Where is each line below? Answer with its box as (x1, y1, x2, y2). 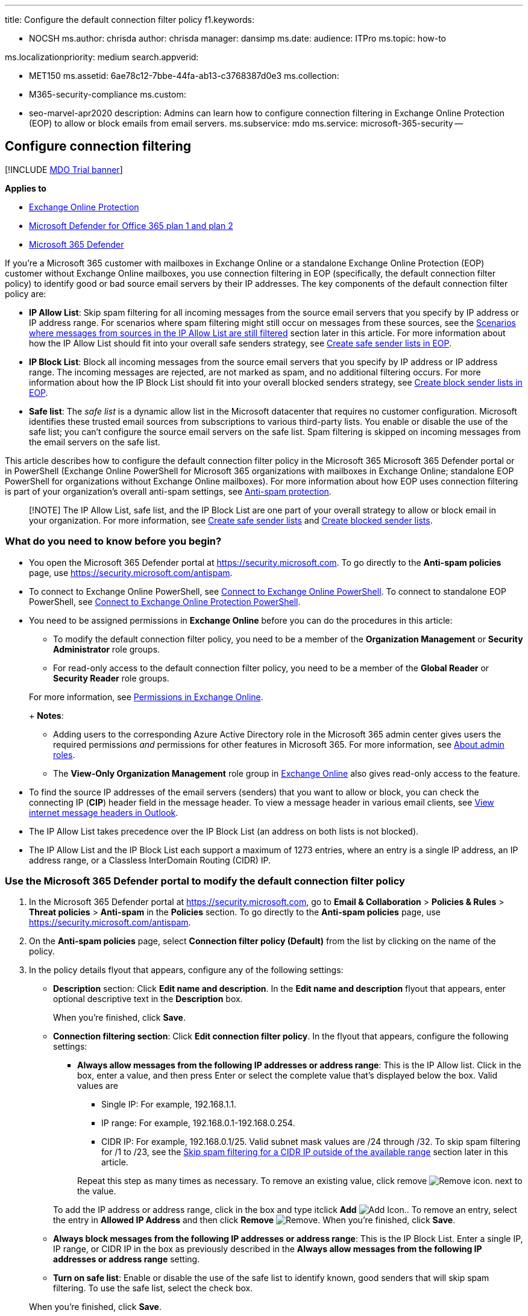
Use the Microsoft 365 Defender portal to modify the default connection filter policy (5, 874, 405, 887)
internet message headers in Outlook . (29, 807, 178, 818)
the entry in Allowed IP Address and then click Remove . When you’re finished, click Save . (53, 1215, 456, 1226)
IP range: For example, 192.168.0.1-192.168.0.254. (101, 1118, 295, 1129)
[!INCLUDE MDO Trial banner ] (5, 164, 123, 175)
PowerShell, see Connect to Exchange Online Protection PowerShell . (29, 596, 301, 607)
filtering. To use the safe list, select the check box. (53, 1283, 253, 1294)
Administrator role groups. (53, 644, 160, 654)
